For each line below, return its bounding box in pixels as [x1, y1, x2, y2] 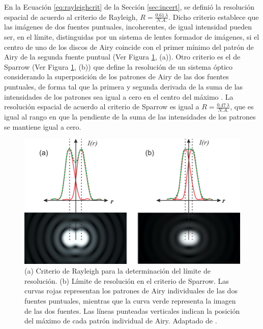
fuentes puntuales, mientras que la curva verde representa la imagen [24, 295, 236, 306]
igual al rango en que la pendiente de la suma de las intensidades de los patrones [4, 111, 256, 122]
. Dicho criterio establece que [168, 11, 259, 22]
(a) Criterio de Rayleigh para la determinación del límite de [24, 265, 211, 276]
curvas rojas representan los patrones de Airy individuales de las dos [24, 285, 238, 296]
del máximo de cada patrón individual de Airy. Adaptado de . [24, 315, 217, 326]
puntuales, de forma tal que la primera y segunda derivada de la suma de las [4, 81, 243, 92]
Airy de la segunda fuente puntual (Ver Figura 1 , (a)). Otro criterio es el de [4, 51, 241, 62]
